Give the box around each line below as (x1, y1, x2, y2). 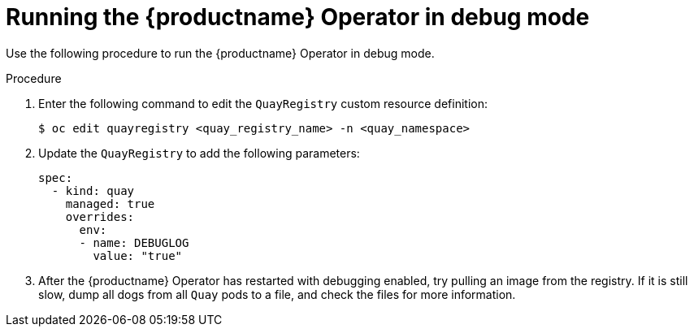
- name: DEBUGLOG (79, 236, 189, 249)
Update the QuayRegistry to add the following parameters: (38, 145, 360, 160)
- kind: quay (51, 184, 135, 197)
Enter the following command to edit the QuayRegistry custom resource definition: (38, 96, 488, 110)
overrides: (65, 210, 135, 223)
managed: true (65, 197, 155, 210)
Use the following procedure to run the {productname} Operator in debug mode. (6, 45, 435, 60)
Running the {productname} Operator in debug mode (6, 3, 590, 31)
